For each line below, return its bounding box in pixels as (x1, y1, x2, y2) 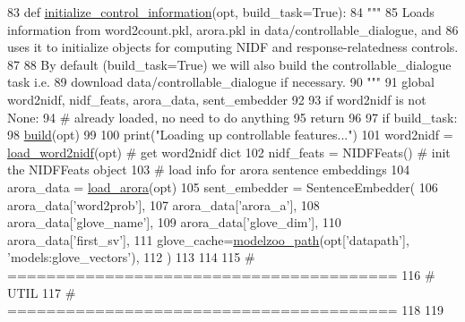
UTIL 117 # (7, 283, 76, 301)
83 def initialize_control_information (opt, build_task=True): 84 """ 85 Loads (7, 3, 435, 21)
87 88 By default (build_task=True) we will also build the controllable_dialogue (7, 55, 452, 73)
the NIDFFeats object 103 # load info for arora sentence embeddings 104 (7, 160, 410, 179)
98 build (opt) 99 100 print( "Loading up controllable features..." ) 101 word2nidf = (7, 125, 453, 144)
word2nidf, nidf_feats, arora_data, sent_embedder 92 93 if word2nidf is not (7, 89, 426, 108)
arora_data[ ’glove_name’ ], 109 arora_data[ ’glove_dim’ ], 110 (7, 213, 341, 232)
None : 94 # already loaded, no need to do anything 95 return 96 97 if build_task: (7, 107, 458, 126)
